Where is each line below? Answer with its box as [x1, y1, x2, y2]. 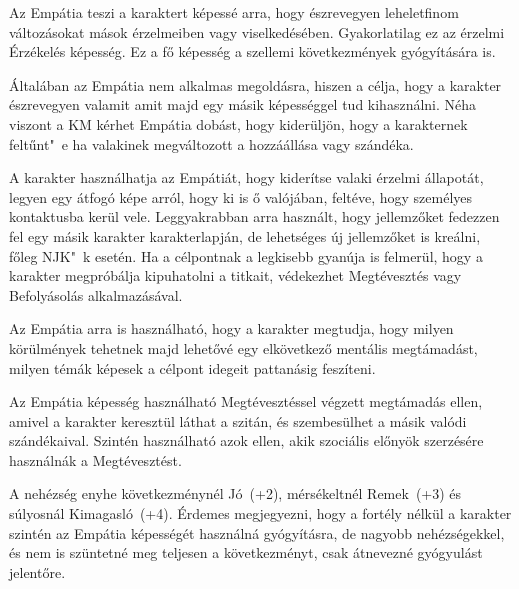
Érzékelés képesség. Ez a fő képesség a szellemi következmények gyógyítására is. [9, 41, 496, 62]
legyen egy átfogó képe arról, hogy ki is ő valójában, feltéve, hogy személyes [9, 186, 473, 207]
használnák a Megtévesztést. [9, 449, 182, 470]
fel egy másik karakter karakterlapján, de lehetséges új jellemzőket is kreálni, [9, 225, 481, 246]
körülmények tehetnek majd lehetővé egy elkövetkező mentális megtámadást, [9, 337, 478, 358]
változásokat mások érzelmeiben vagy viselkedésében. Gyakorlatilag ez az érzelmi [9, 21, 505, 42]
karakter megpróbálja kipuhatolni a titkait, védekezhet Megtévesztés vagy [9, 265, 462, 286]
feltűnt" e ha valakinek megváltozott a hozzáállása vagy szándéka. [9, 133, 414, 154]
